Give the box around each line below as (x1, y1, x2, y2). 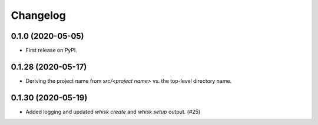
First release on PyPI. (25, 47, 78, 54)
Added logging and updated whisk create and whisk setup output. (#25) (25, 108, 201, 115)
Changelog (11, 9, 66, 22)
